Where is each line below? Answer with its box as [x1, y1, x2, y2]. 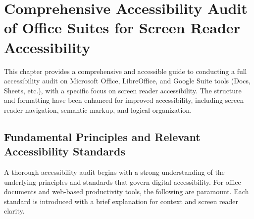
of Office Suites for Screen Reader [4, 17, 240, 38]
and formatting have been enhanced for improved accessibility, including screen [4, 95, 244, 105]
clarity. [4, 206, 25, 216]
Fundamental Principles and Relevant [4, 129, 201, 144]
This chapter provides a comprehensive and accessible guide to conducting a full [4, 66, 247, 76]
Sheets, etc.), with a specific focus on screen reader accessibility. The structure [4, 85, 242, 95]
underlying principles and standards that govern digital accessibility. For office [4, 176, 241, 187]
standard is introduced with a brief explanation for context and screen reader [4, 196, 239, 206]
